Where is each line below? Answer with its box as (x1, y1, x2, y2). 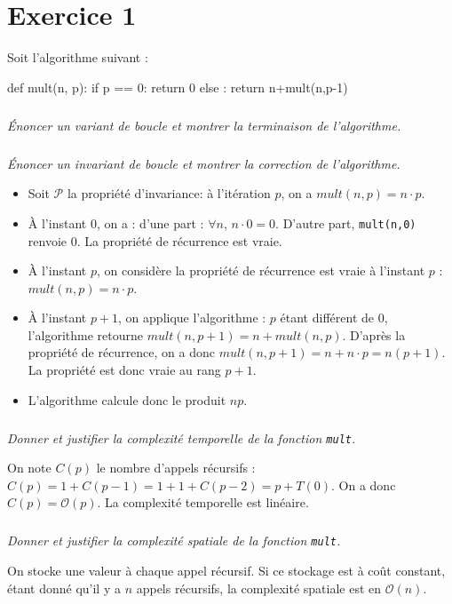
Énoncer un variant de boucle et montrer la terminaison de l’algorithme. (7, 115, 401, 134)
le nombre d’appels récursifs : (96, 458, 256, 477)
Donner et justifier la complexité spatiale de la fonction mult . (7, 531, 341, 550)
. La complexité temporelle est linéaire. (97, 493, 309, 512)
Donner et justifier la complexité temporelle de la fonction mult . (7, 428, 356, 447)
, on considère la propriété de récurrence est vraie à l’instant (96, 261, 425, 280)
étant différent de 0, (280, 308, 388, 327)
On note (7, 458, 52, 477)
